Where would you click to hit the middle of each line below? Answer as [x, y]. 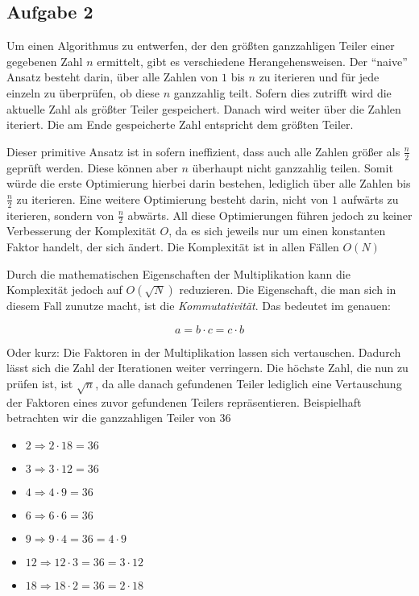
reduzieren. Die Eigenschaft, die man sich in [288, 290]
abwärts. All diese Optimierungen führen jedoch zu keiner [270, 215]
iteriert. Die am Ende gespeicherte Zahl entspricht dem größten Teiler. [180, 124]
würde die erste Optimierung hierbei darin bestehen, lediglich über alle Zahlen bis [209, 183]
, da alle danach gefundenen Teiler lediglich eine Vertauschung [249, 383]
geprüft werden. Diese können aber [92, 167]
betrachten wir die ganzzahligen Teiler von [111, 418]
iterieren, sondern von [60, 215]
